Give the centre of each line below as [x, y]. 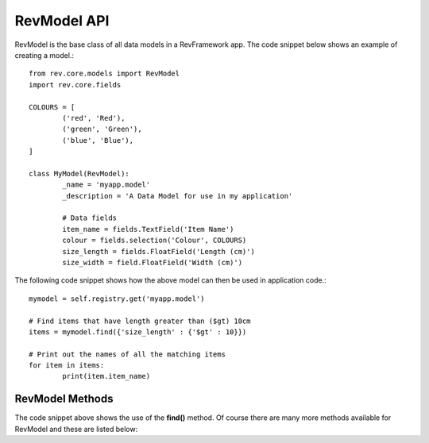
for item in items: [67, 366]
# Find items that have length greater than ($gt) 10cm [140, 321]
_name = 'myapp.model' [106, 185]
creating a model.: [44, 55]
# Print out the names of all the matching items [128, 354]
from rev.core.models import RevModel [104, 74]
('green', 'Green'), [102, 129]
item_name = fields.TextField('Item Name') [148, 229]
